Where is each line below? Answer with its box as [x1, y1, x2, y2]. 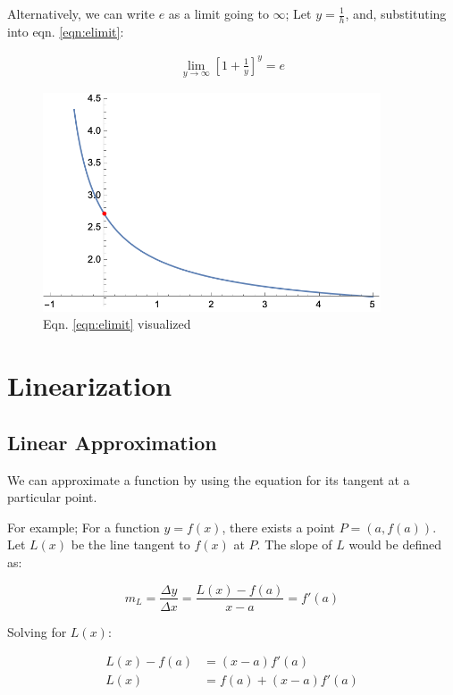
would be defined [348, 535, 441, 554]
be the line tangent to [71, 535, 190, 554]
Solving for [7, 622, 67, 641]
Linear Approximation [7, 428, 217, 456]
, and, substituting [345, 4, 447, 22]
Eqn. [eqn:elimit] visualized [43, 314, 191, 333]
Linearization [7, 367, 172, 404]
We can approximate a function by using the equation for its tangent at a [7, 470, 410, 489]
